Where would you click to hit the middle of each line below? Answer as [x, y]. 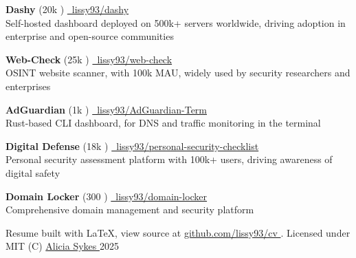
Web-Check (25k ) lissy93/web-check [89, 59]
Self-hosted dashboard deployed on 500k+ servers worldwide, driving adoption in [176, 22]
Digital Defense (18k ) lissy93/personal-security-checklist [132, 146]
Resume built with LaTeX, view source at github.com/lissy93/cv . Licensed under [178, 232]
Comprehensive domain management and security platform [130, 209]
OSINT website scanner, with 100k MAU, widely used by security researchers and [178, 73]
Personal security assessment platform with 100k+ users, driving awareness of [169, 159]
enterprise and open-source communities [90, 36]
